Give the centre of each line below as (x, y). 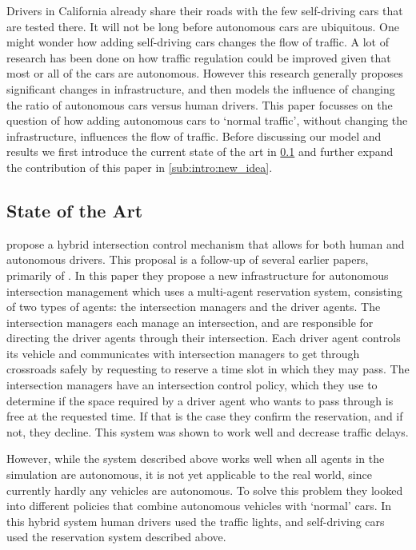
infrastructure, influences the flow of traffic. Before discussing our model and (194, 136)
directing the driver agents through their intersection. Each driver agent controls (204, 338)
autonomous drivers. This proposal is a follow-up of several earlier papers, (188, 259)
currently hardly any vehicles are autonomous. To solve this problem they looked (205, 490)
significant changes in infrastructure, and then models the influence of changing (201, 88)
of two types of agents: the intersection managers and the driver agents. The (194, 307)
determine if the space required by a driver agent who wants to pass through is (200, 400)
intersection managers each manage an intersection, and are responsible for (190, 322)
